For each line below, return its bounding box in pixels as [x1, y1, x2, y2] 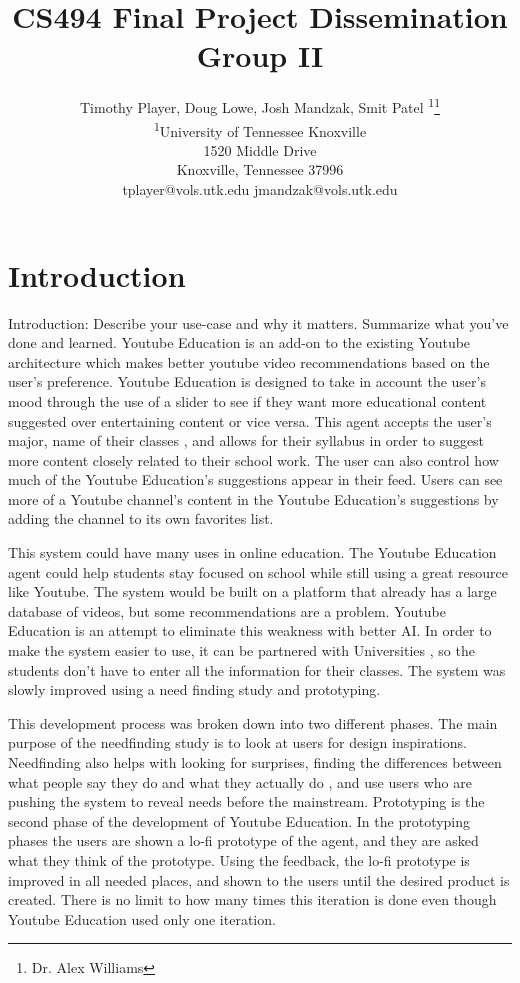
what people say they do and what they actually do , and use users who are [8, 771, 472, 792]
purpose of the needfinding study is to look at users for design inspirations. [8, 732, 467, 753]
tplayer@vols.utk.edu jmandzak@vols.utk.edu [122, 179, 398, 199]
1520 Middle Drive [203, 139, 317, 160]
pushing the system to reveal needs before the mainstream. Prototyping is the [8, 791, 485, 812]
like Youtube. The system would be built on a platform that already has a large [8, 581, 497, 602]
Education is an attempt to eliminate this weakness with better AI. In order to [8, 620, 492, 641]
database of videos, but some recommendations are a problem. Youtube [8, 600, 446, 621]
